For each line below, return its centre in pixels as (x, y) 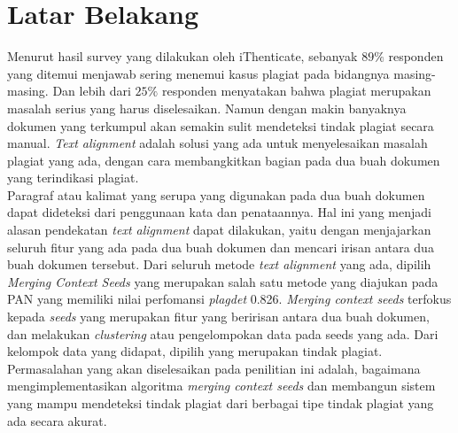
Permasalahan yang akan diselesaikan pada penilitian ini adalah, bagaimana (214, 368)
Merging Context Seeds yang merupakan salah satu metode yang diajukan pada (223, 281)
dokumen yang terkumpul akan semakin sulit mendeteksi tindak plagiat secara (221, 125)
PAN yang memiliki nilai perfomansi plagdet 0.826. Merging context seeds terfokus (229, 299)
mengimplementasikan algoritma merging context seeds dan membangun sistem (221, 386)
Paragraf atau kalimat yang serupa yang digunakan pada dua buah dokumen (216, 194)
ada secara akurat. (57, 420)
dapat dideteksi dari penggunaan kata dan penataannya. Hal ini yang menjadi (219, 212)
